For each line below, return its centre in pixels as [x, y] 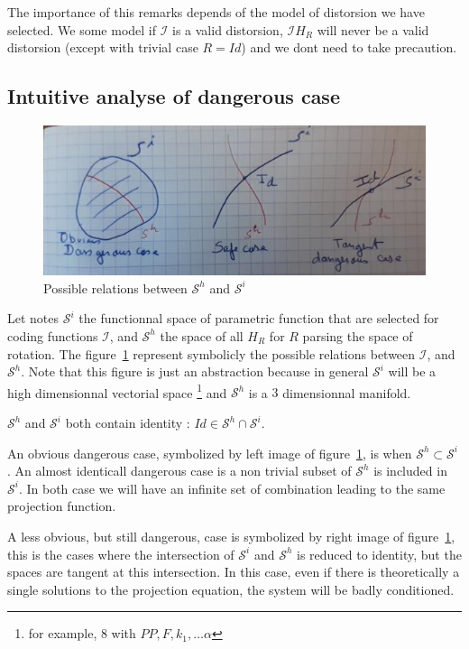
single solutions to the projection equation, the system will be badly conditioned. [231, 589]
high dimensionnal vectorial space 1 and [117, 391]
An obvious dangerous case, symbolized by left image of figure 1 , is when [210, 453]
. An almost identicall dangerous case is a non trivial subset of [179, 471]
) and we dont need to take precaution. [349, 47]
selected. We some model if [82, 29]
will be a [412, 371]
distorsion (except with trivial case [103, 47]
